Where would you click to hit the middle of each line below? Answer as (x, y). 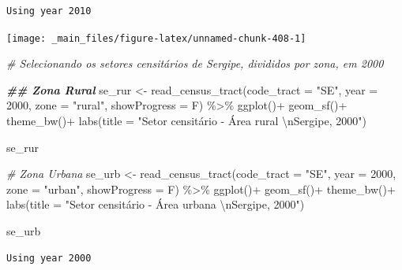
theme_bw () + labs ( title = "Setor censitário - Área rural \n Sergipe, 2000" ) (186, 121)
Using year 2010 (49, 11)
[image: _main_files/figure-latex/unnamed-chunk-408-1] (156, 38)
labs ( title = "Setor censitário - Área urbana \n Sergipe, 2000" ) (156, 204)
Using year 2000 (49, 258)
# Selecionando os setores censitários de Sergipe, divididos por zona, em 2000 (195, 63)
